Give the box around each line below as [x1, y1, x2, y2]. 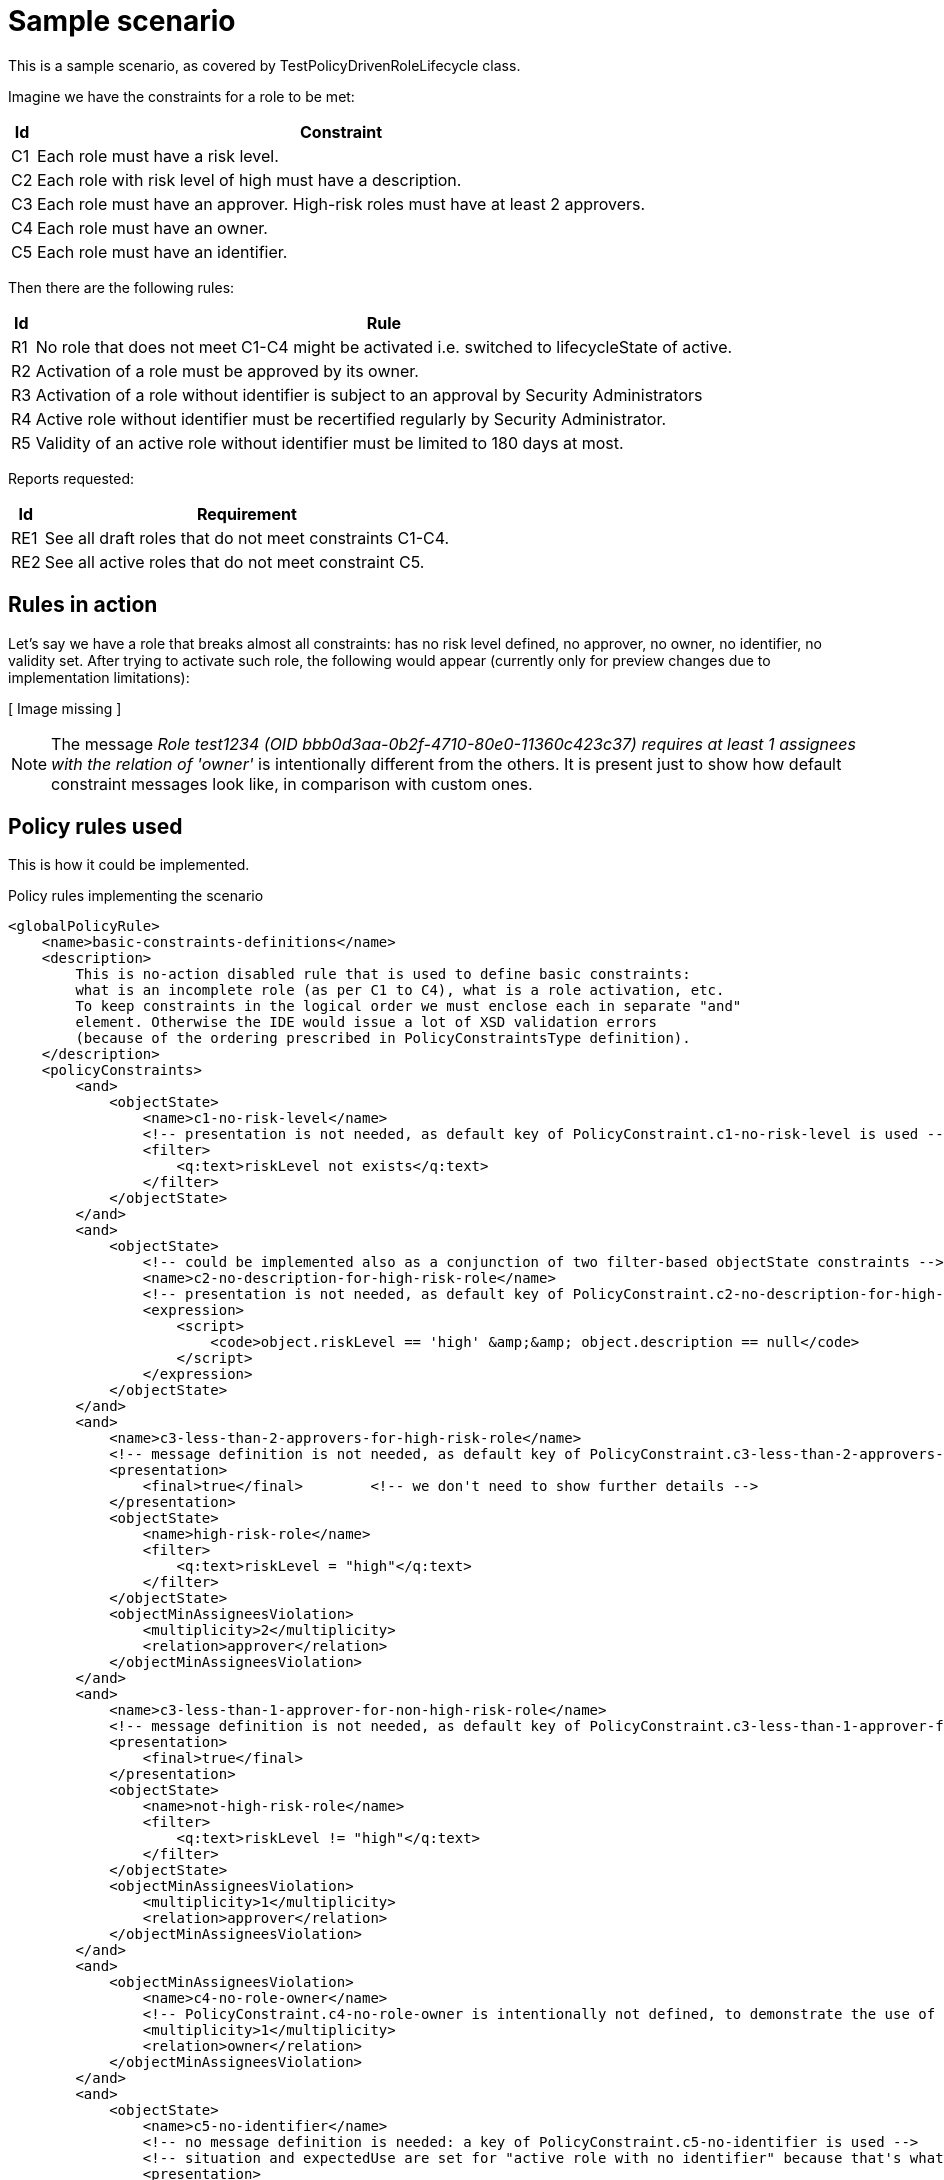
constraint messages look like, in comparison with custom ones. [51, 773, 533, 794]
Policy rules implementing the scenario [8, 887, 264, 905]
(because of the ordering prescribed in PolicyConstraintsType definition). [75, 1030, 691, 1047]
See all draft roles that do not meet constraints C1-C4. [44, 527, 450, 548]
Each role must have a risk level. [37, 145, 279, 166]
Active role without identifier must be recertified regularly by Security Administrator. [35, 408, 667, 429]
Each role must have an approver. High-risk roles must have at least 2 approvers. [37, 193, 646, 214]
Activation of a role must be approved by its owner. [35, 360, 419, 381]
